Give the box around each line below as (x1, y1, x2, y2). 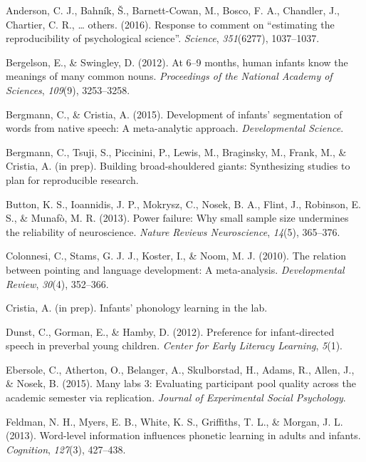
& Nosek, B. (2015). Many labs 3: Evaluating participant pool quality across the (6, 376, 356, 391)
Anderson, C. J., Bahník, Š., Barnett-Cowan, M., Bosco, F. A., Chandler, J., (6, 3, 340, 17)
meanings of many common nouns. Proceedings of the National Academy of (6, 68, 333, 83)
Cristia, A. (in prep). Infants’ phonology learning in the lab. (6, 300, 268, 315)
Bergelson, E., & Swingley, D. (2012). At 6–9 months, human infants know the (6, 54, 348, 69)
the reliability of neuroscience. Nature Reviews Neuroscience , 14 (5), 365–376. (6, 224, 340, 239)
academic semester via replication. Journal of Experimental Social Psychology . (6, 390, 346, 405)
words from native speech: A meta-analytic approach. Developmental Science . (6, 120, 344, 135)
